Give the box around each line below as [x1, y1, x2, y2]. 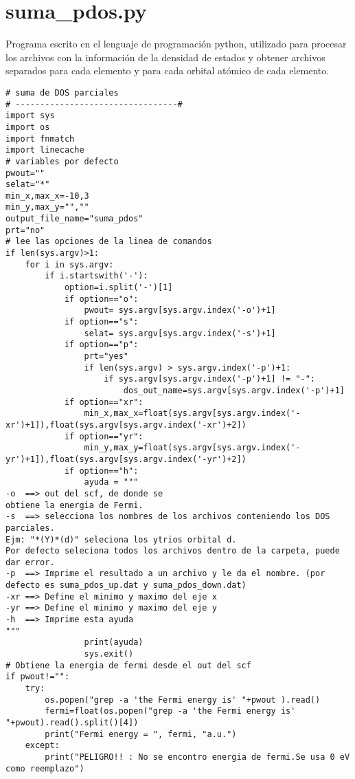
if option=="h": [64, 465, 139, 476]
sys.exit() [84, 649, 134, 659]
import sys [5, 111, 55, 121]
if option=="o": [64, 294, 139, 304]
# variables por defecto [5, 156, 119, 166]
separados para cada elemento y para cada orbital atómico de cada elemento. [5, 63, 330, 78]
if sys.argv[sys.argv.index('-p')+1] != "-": [104, 374, 316, 384]
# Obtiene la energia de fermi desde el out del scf [5, 660, 251, 670]
